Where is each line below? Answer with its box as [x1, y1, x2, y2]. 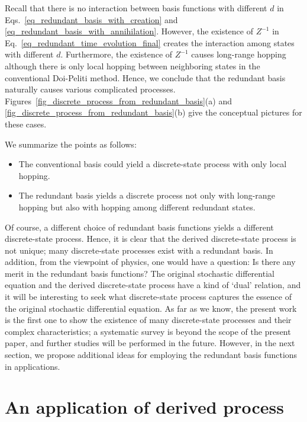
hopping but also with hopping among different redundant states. [18, 200, 256, 213]
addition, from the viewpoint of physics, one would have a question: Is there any [5, 255, 296, 268]
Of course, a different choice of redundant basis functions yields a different [5, 220, 274, 233]
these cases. [5, 117, 47, 130]
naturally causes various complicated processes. [5, 83, 176, 95]
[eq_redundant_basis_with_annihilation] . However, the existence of [5, 25, 253, 37]
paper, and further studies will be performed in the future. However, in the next [5, 337, 295, 349]
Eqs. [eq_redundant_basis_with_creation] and [5, 13, 178, 25]
